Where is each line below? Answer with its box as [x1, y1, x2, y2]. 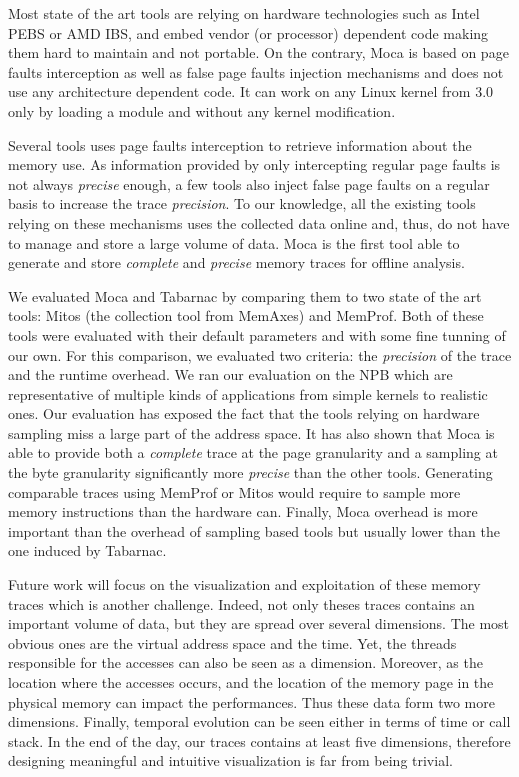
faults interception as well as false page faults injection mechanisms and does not [8, 61, 504, 82]
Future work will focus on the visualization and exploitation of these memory [8, 574, 481, 595]
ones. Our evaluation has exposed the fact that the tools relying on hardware [8, 403, 480, 424]
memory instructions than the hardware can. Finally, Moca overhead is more [8, 501, 478, 522]
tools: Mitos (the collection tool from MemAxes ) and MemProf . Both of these [8, 305, 484, 326]
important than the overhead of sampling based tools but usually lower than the [8, 520, 501, 541]
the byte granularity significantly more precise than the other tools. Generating [8, 462, 493, 483]
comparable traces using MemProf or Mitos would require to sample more [8, 481, 461, 502]
